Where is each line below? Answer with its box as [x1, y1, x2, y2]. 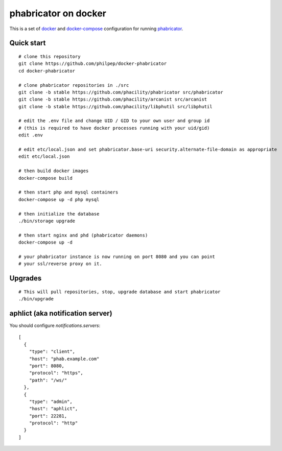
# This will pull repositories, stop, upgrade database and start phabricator [18, 289, 221, 295]
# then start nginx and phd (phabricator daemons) [18, 232, 148, 238]
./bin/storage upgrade [18, 218, 76, 224]
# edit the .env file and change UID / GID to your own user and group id [18, 118, 210, 124]
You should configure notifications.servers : [9, 322, 101, 328]
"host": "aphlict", [29, 406, 78, 412]
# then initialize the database [18, 211, 100, 217]
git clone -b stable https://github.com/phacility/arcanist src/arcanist [18, 97, 207, 102]
